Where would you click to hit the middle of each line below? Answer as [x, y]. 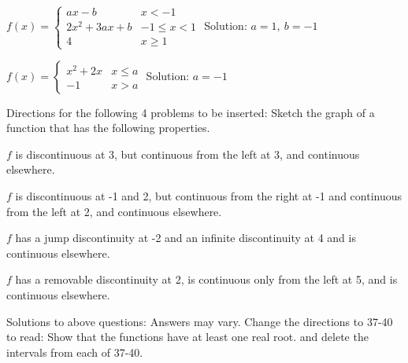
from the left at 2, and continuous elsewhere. [114, 211]
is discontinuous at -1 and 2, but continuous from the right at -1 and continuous [209, 196]
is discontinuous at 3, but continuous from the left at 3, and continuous [187, 154]
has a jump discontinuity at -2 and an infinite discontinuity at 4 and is [185, 238]
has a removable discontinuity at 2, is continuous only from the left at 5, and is [206, 279]
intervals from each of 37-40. [75, 352]
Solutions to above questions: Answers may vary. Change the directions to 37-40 [200, 321]
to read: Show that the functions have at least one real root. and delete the [187, 337]
